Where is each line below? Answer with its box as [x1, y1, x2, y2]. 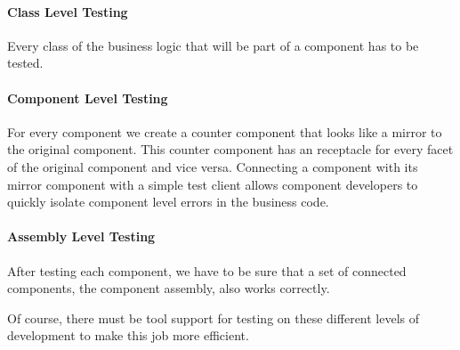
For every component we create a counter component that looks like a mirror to [7, 122, 442, 141]
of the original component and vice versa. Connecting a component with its [7, 157, 418, 175]
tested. [7, 53, 44, 72]
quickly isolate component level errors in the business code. [7, 192, 329, 211]
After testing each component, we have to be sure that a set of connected [7, 261, 407, 280]
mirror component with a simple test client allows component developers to [7, 175, 418, 193]
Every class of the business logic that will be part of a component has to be [7, 36, 419, 54]
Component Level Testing [7, 88, 168, 107]
